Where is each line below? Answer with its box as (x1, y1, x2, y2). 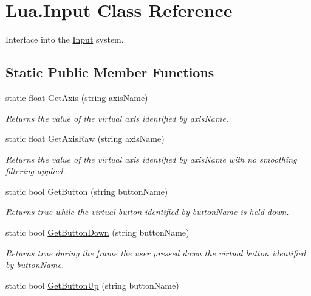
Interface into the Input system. (5, 33, 124, 46)
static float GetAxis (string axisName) (5, 91, 148, 104)
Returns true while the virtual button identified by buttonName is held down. (5, 205, 289, 218)
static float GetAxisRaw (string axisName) (5, 132, 165, 145)
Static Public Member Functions (5, 63, 214, 82)
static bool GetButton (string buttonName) (5, 185, 168, 197)
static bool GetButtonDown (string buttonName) (5, 226, 190, 239)
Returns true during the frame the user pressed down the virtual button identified (5, 246, 306, 259)
